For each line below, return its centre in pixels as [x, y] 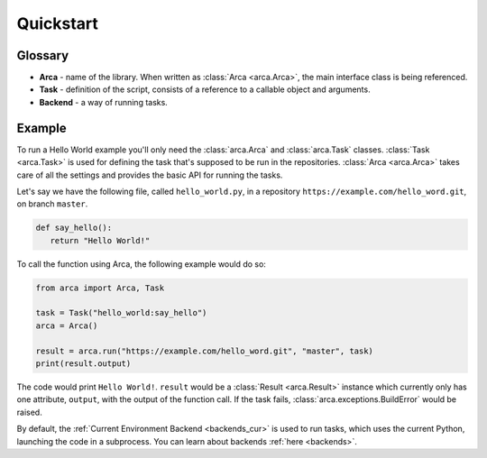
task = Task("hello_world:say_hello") [121, 313]
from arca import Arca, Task [100, 288]
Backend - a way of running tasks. [104, 102]
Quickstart [58, 23]
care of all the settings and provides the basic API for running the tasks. [150, 175]
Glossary [43, 55]
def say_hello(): [74, 228]
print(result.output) [83, 364]
